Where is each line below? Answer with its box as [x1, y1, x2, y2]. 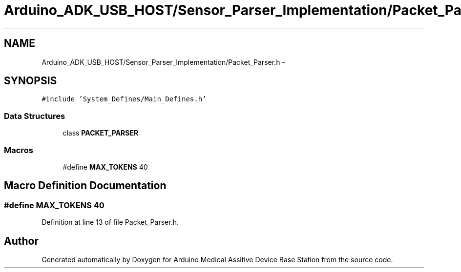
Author [4, 234, 39, 247]
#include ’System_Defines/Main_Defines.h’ [42, 95, 207, 103]
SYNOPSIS [4, 75, 57, 87]
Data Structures [4, 111, 65, 121]
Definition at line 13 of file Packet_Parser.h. [42, 218, 179, 227]
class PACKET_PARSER [63, 129, 139, 137]
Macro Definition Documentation [4, 179, 167, 192]
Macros [4, 145, 33, 155]
